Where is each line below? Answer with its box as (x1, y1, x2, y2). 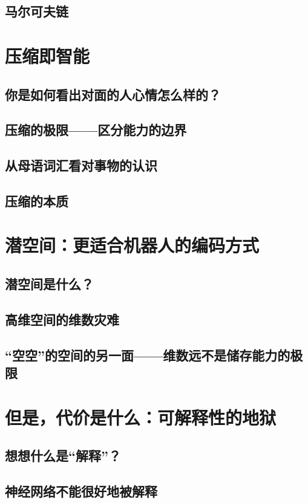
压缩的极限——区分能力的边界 (5, 120, 187, 139)
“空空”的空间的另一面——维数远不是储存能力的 (5, 345, 290, 364)
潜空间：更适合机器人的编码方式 (5, 233, 260, 258)
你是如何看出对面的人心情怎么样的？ (5, 85, 221, 103)
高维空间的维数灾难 (5, 310, 119, 328)
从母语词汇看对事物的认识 (5, 156, 157, 175)
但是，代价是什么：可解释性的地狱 (5, 404, 277, 429)
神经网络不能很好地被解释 (5, 481, 157, 500)
